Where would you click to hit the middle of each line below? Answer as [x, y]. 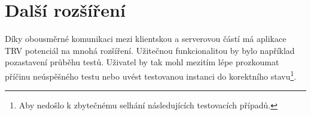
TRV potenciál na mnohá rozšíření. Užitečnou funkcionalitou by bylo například [150, 50]
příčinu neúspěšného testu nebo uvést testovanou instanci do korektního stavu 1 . [151, 75]
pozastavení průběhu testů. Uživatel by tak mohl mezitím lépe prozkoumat [142, 62]
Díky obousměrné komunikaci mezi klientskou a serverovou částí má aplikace [146, 39]
